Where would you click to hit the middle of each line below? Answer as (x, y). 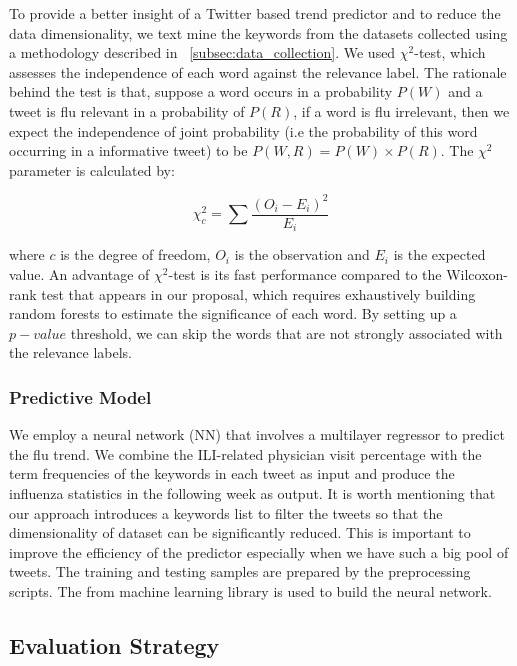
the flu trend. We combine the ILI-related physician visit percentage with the (245, 453)
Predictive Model (80, 396)
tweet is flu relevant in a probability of (127, 110)
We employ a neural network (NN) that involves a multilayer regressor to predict (257, 434)
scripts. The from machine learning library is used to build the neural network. (250, 590)
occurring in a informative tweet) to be (128, 150)
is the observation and (302, 254)
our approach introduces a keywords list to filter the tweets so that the (226, 512)
